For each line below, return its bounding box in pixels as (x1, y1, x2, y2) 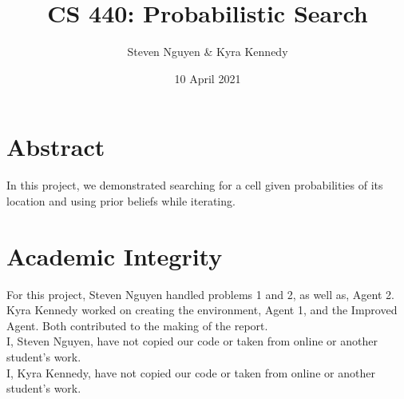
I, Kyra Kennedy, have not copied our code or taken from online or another (6, 364, 375, 381)
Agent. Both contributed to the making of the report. (6, 317, 268, 333)
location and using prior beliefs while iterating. (6, 192, 236, 209)
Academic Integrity (6, 239, 223, 272)
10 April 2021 (174, 70, 241, 86)
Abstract (6, 130, 105, 163)
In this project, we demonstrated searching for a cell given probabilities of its (6, 177, 383, 194)
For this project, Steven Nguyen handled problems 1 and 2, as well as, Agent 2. (6, 285, 394, 302)
